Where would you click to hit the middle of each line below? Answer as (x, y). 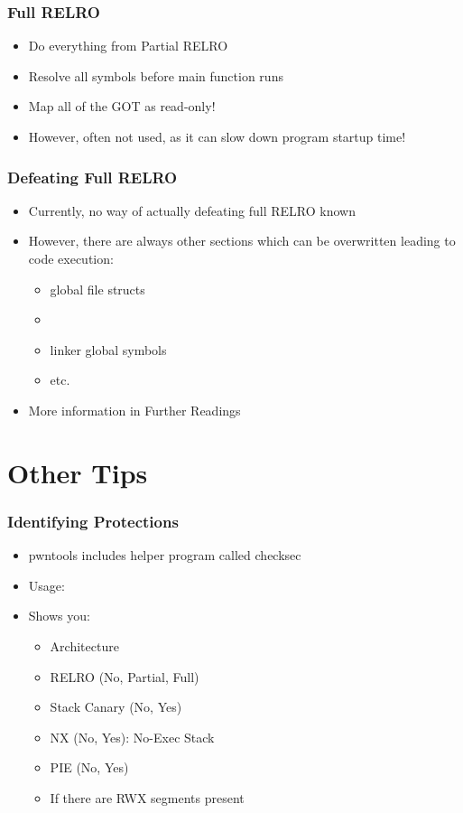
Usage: (46, 585)
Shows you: (59, 616)
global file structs (97, 289)
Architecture (84, 645)
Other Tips (78, 472)
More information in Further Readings (134, 410)
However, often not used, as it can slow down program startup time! (217, 136)
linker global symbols (108, 349)
